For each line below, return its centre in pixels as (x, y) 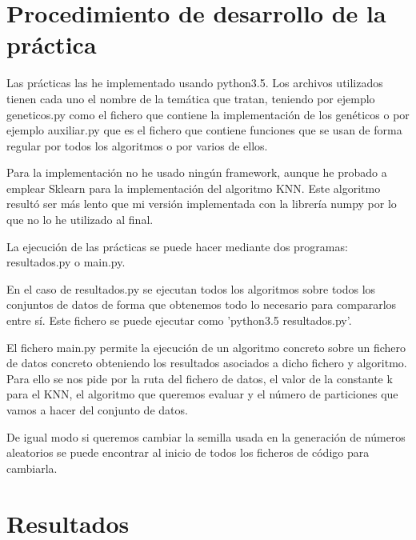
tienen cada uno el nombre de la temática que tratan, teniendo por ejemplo (191, 98)
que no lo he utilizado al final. (80, 220)
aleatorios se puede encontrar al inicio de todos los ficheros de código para (188, 452)
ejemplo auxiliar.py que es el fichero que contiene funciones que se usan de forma (204, 130)
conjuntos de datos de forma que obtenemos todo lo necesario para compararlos (202, 304)
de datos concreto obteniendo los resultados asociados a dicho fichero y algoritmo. (207, 363)
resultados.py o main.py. (66, 262)
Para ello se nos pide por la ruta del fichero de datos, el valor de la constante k (200, 378)
